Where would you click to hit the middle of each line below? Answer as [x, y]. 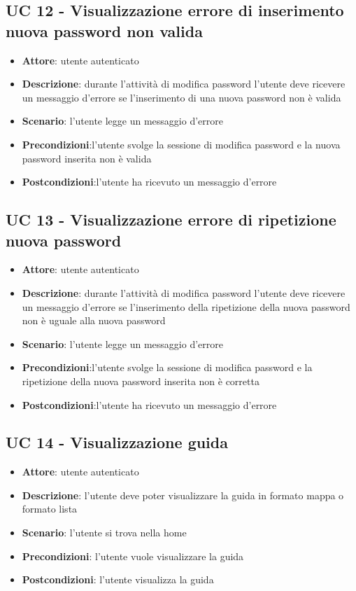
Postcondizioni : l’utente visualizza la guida [118, 579]
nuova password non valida [104, 30]
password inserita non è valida [87, 158]
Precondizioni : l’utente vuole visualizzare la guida [133, 556]
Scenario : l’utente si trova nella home [104, 533]
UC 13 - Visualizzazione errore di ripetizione [171, 220]
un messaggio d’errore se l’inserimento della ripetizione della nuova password [186, 306]
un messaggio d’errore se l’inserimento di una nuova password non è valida [181, 97]
